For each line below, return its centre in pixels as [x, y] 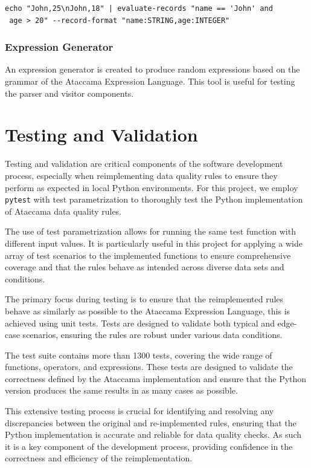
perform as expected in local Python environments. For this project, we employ [152, 187]
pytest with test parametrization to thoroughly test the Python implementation [154, 199]
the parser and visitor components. [69, 93]
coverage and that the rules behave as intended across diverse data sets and [145, 267]
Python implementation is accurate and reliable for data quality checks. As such [153, 434]
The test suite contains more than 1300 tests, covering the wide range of [139, 355]
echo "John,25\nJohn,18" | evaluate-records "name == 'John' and [139, 8]
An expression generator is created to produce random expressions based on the [152, 69]
